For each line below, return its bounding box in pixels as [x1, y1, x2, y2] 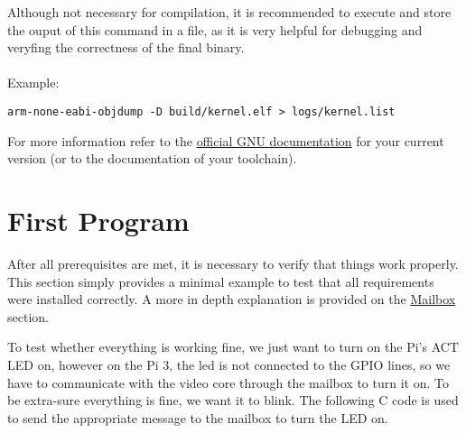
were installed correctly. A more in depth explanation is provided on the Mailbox [7, 290, 456, 309]
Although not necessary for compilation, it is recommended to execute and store [7, 3, 452, 21]
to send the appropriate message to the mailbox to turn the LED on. [7, 408, 388, 427]
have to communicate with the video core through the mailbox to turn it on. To [7, 373, 449, 392]
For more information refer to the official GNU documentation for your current [7, 131, 444, 150]
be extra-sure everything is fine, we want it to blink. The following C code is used [7, 391, 459, 410]
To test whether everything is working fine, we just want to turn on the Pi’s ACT [7, 337, 459, 356]
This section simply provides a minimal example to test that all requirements [7, 272, 434, 290]
